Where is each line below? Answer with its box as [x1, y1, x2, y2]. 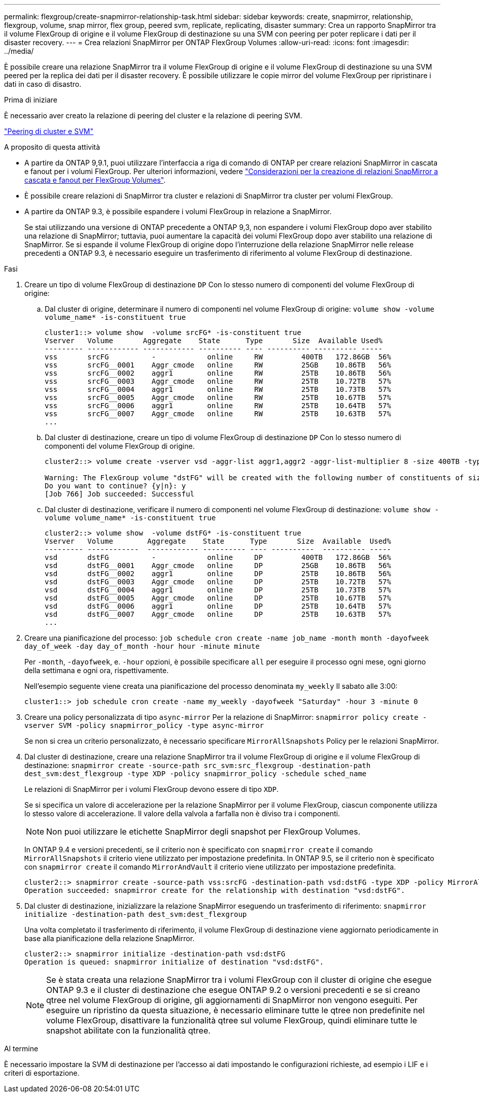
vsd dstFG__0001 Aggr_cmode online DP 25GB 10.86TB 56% [45, 561, 391, 570]
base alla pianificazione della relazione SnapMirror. [24, 934, 195, 943]
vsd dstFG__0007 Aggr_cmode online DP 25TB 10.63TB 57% [45, 610, 391, 618]
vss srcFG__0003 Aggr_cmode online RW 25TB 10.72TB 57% [45, 377, 391, 385]
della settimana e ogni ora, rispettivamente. [24, 666, 169, 675]
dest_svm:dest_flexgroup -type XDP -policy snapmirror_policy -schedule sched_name [24, 770, 367, 778]
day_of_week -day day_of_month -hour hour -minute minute [24, 642, 260, 650]
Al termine [4, 1044, 39, 1053]
